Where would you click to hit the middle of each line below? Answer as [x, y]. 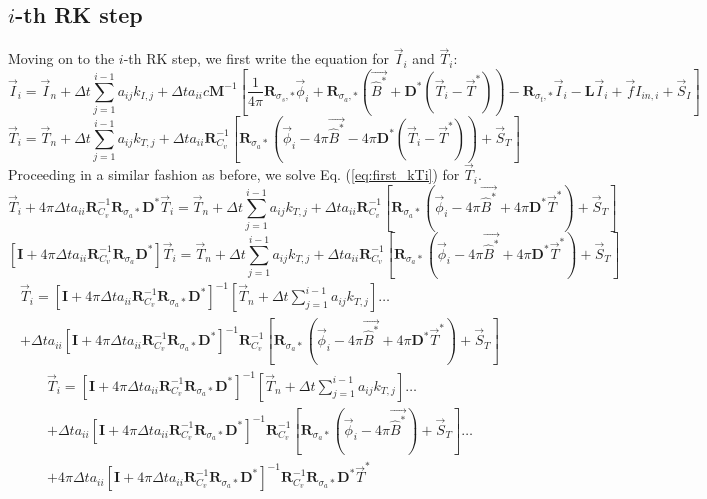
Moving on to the [61, 58]
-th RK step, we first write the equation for [256, 58]
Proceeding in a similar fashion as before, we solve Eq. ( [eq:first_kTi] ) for [234, 174]
